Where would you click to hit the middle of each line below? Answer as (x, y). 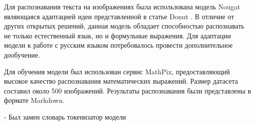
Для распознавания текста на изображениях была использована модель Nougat (122, 6)
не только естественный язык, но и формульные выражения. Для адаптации (117, 35)
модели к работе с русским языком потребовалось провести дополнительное (118, 45)
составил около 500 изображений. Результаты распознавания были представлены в (127, 90)
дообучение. (22, 54)
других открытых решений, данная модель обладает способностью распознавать (124, 26)
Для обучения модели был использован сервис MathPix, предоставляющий (117, 71)
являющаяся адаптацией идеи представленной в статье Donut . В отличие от (119, 16)
